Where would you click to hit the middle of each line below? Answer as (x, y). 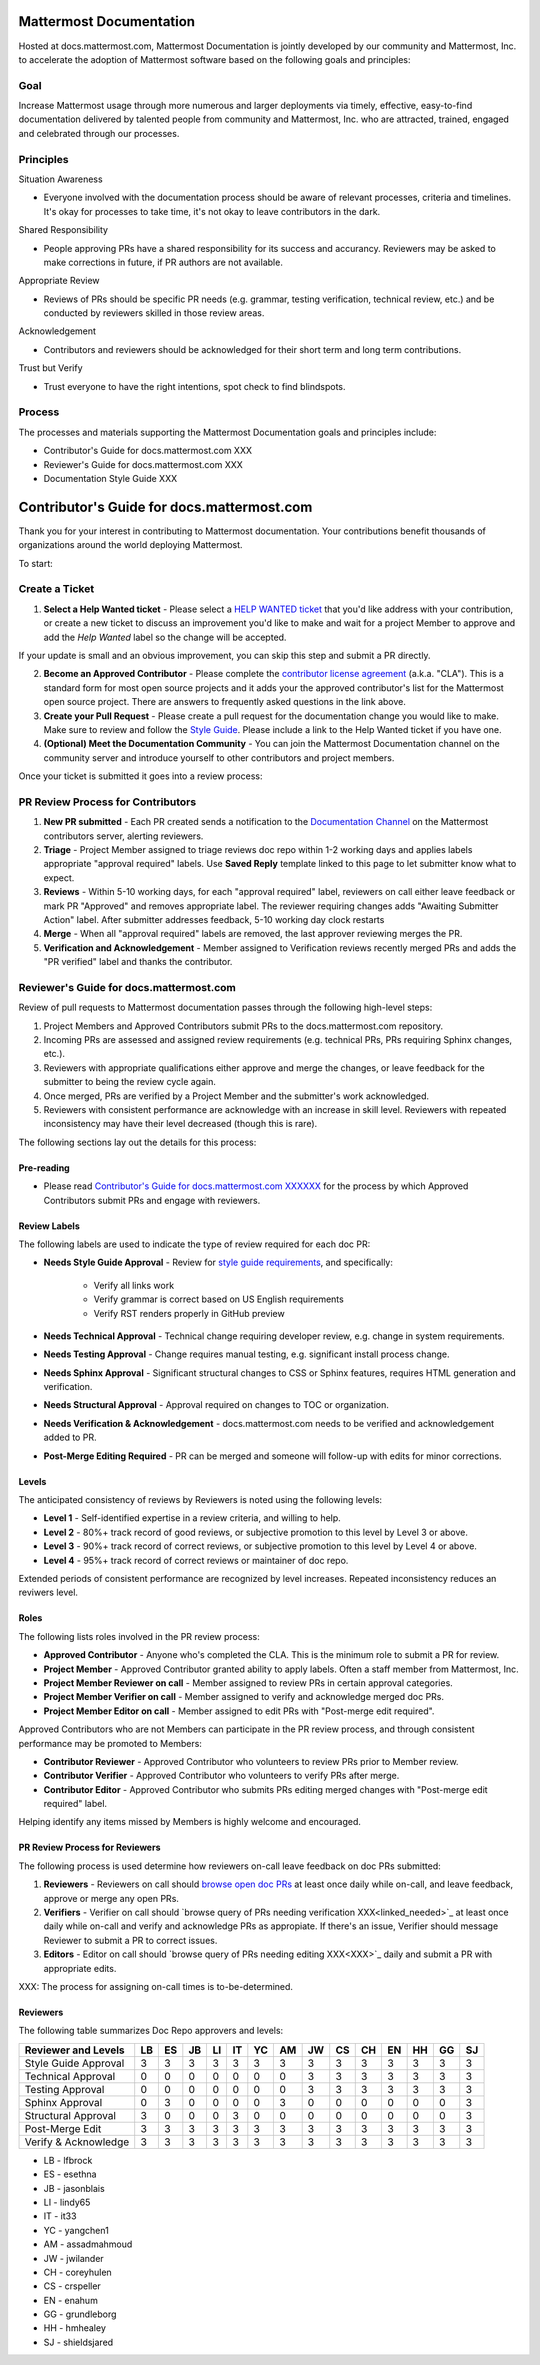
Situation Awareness (61, 179)
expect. (59, 877)
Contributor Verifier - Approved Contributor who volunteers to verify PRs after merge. (221, 1776)
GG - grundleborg (80, 2314)
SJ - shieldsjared (78, 2342)
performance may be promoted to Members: (110, 1743)
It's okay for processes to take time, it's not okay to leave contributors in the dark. (212, 211)
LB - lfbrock (68, 2160)
